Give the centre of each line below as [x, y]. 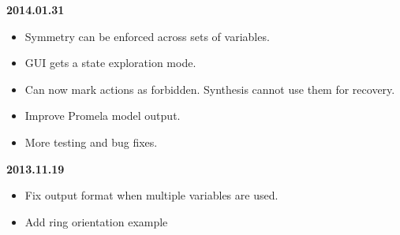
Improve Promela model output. [103, 116]
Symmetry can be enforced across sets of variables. [147, 36]
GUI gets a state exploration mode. [110, 63]
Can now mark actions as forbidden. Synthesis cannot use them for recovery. [210, 89]
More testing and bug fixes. [91, 142]
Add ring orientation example [96, 221]
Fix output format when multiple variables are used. [151, 195]
